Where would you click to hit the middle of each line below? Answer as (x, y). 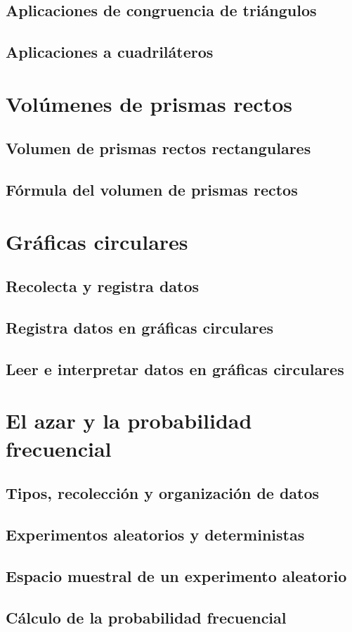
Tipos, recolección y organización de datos (163, 493)
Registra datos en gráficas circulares (140, 328)
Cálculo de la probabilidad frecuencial (146, 617)
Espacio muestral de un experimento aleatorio (176, 575)
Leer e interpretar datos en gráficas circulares (175, 368)
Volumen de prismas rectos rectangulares (158, 148)
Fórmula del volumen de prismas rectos (152, 190)
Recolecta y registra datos (103, 286)
